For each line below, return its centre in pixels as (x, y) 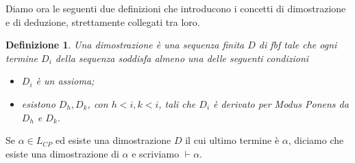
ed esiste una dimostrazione (113, 140)
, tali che (177, 103)
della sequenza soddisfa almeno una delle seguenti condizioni (182, 58)
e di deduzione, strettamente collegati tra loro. (103, 21)
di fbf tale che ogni (298, 45)
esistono (38, 103)
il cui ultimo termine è (232, 140)
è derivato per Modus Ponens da (281, 103)
